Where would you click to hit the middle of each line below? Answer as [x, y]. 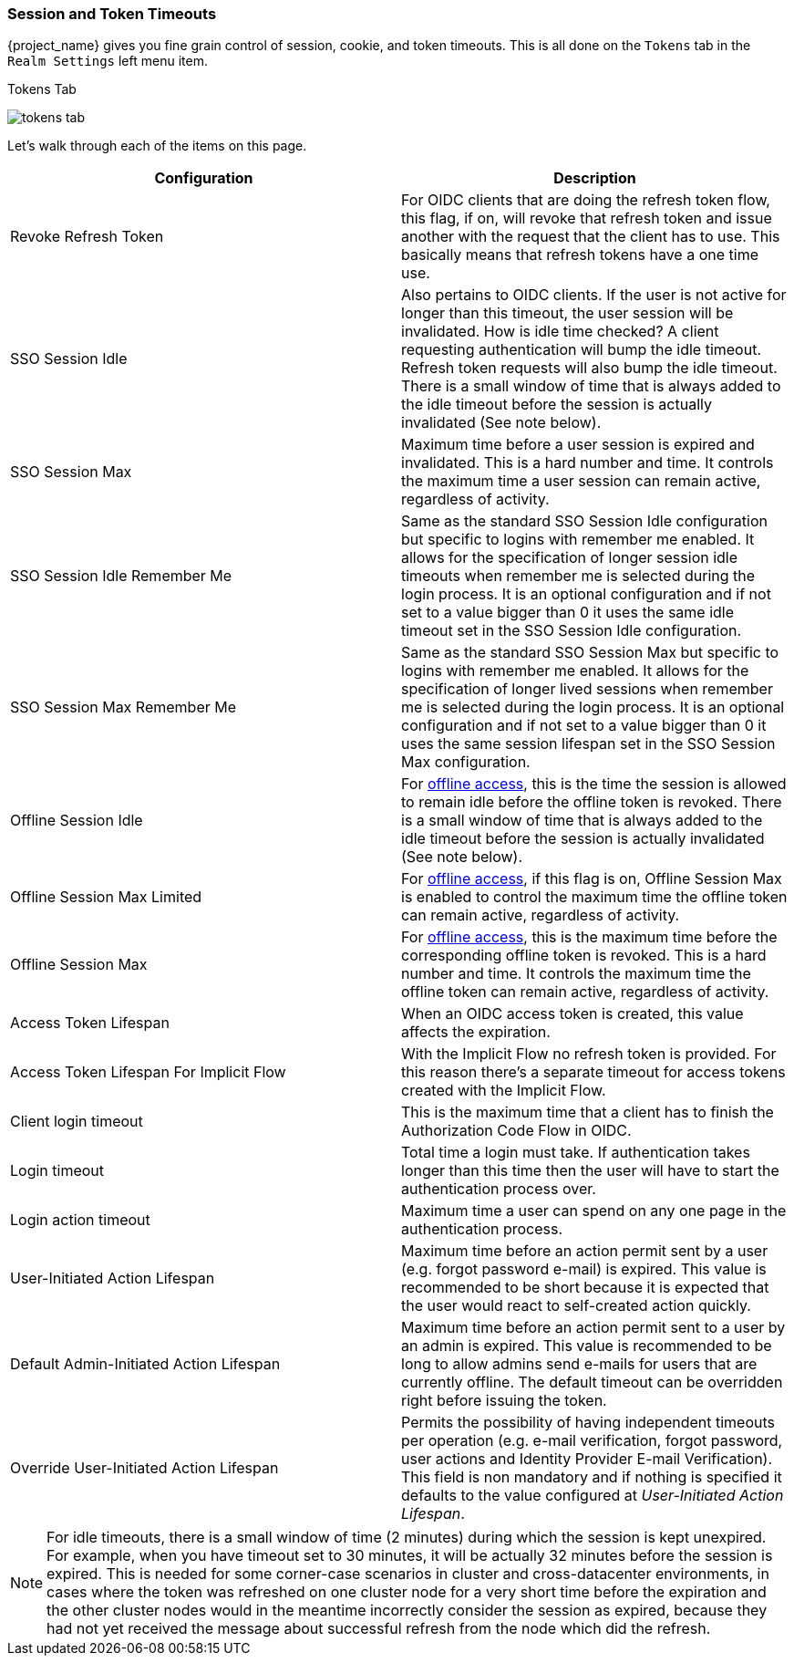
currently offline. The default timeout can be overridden [592, 1382]
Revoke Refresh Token [87, 237]
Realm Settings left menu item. [108, 61]
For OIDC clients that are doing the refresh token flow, [586, 200]
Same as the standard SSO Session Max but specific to [590, 653]
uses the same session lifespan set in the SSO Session [588, 744]
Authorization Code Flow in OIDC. [516, 1131]
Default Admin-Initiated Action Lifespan [145, 1364]
